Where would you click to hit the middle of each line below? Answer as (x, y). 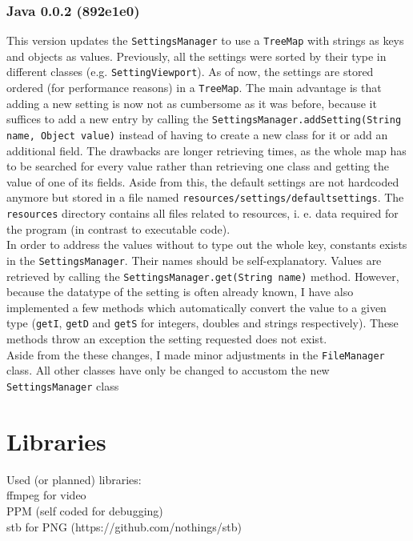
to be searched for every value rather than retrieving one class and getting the (198, 166)
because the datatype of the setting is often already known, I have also (180, 292)
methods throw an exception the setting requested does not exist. (167, 339)
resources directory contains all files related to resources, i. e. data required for (202, 213)
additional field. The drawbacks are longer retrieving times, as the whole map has (206, 150)
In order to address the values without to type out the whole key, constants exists (207, 244)
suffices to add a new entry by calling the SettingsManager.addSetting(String (204, 119)
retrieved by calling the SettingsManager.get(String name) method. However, (203, 276)
